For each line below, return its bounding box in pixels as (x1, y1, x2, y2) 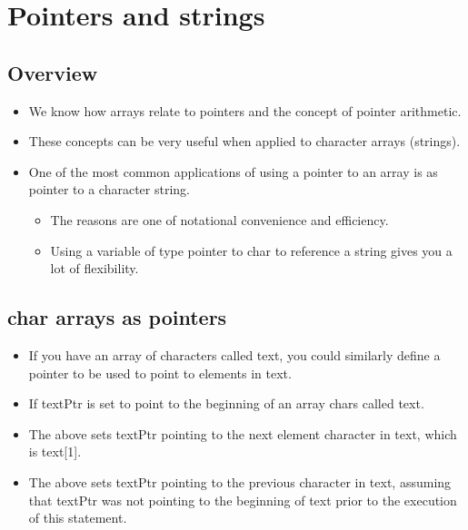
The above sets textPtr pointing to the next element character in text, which (28, 424, 457, 443)
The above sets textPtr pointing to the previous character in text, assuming (28, 472, 452, 491)
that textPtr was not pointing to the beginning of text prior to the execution (28, 490, 457, 509)
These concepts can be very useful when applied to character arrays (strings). (28, 132, 461, 151)
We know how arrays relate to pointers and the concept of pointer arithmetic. (28, 101, 462, 120)
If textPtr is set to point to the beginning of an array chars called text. (28, 394, 424, 413)
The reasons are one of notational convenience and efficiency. (50, 210, 389, 229)
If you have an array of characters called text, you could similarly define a (28, 345, 441, 364)
